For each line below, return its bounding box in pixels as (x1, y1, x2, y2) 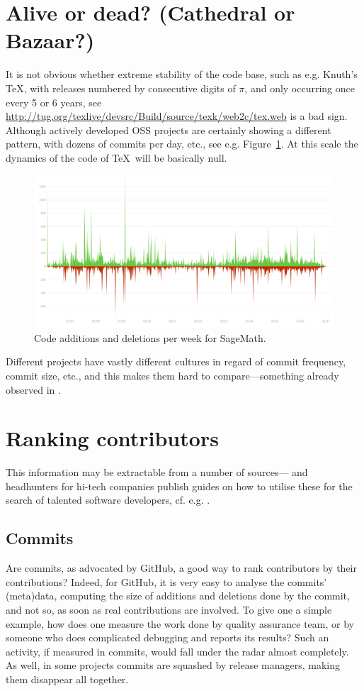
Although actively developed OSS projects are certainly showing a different (6, 122, 331, 137)
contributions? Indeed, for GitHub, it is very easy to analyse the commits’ (6, 574, 327, 589)
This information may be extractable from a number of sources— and (6, 465, 308, 480)
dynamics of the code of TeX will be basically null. (6, 150, 227, 165)
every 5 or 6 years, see (6, 94, 102, 109)
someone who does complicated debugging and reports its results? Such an (6, 630, 329, 645)
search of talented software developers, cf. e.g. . (6, 492, 210, 507)
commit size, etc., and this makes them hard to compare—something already (6, 367, 339, 382)
